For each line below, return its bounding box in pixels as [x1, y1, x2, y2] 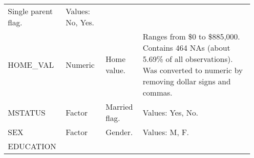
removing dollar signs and [143, 76, 231, 87]
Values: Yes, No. [143, 106, 198, 118]
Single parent [8, 5, 53, 17]
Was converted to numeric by [143, 64, 243, 76]
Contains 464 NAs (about [143, 42, 231, 53]
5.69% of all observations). [143, 53, 233, 64]
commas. [143, 87, 172, 98]
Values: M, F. [143, 126, 189, 138]
